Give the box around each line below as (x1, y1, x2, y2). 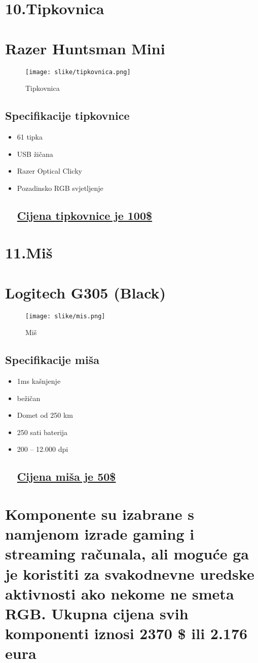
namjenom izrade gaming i (5, 523, 195, 544)
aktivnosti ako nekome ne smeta (5, 583, 234, 604)
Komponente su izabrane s (5, 504, 194, 524)
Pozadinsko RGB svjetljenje (17, 182, 103, 193)
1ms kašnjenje (17, 376, 61, 386)
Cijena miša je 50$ (17, 469, 116, 484)
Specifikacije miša (5, 352, 99, 368)
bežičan (17, 392, 41, 403)
